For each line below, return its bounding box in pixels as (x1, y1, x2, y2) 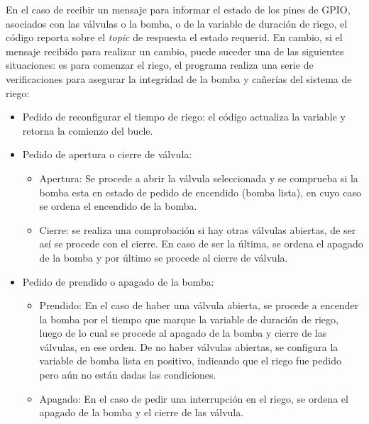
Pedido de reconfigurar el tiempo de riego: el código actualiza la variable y (22, 109, 346, 124)
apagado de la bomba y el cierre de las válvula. (39, 405, 244, 420)
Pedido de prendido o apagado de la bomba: (22, 274, 214, 289)
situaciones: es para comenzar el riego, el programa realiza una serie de (6, 57, 314, 72)
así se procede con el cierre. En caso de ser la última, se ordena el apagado (39, 236, 363, 251)
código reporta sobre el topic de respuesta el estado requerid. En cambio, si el (6, 30, 343, 45)
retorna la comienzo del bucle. (22, 123, 153, 138)
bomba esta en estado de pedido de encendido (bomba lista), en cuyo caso (39, 184, 361, 199)
